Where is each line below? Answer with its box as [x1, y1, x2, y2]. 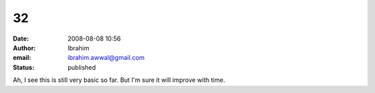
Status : [12, 63, 35, 72]
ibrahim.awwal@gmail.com [67, 54, 145, 62]
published [67, 63, 97, 72]
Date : [12, 34, 29, 43]
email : [12, 54, 31, 62]
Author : [12, 43, 36, 52]
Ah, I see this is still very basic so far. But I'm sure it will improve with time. [12, 76, 226, 84]
